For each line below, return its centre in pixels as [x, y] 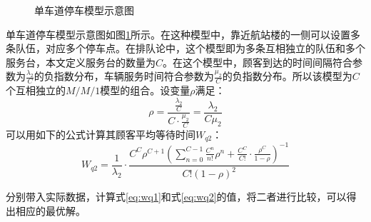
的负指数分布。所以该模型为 [287, 76]
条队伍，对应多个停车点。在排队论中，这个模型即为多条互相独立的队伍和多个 [185, 48]
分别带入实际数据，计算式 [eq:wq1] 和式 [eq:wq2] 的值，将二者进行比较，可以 [176, 197]
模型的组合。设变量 [145, 90]
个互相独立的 [36, 90]
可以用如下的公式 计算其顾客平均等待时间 [101, 134]
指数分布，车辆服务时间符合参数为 [134, 76]
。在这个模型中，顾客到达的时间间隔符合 [258, 62]
